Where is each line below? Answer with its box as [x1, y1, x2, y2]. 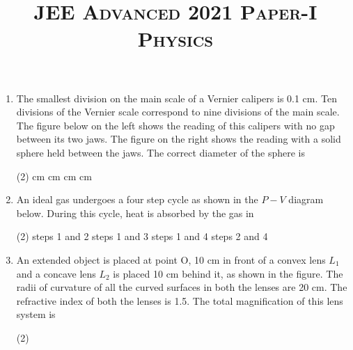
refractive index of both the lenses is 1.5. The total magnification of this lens [16, 293, 343, 308]
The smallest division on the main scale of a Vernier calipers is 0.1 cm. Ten [16, 90, 337, 105]
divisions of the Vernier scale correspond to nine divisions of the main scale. [16, 104, 340, 119]
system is [16, 307, 56, 321]
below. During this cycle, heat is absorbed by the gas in [16, 205, 254, 220]
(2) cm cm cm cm [16, 168, 92, 183]
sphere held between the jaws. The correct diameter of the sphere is [16, 145, 306, 159]
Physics [137, 24, 214, 53]
